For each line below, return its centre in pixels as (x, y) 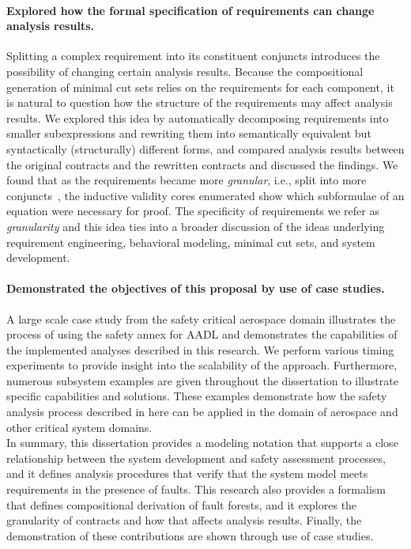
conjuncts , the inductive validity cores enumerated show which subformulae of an (205, 195)
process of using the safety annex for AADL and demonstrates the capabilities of (202, 334)
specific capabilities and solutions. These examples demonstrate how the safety (197, 396)
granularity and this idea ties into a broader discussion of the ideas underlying (196, 226)
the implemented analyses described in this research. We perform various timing (200, 349)
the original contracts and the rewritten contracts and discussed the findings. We (202, 164)
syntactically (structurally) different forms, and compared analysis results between (205, 148)
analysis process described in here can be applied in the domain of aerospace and (202, 412)
